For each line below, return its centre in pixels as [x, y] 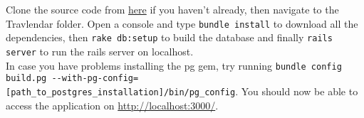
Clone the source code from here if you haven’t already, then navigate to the [172, 9]
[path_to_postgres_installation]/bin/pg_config [121, 92]
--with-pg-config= [95, 79]
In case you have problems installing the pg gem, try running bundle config [174, 65]
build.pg [26, 79]
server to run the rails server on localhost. [100, 51]
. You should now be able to [297, 91]
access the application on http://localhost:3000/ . [112, 105]
